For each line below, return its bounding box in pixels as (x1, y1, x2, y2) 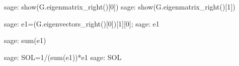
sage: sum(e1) (4, 35, 46, 45)
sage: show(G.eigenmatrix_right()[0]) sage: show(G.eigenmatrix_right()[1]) (4, 1, 235, 11)
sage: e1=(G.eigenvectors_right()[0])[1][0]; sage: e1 (4, 18, 160, 28)
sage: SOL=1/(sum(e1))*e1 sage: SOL (4, 51, 122, 62)
